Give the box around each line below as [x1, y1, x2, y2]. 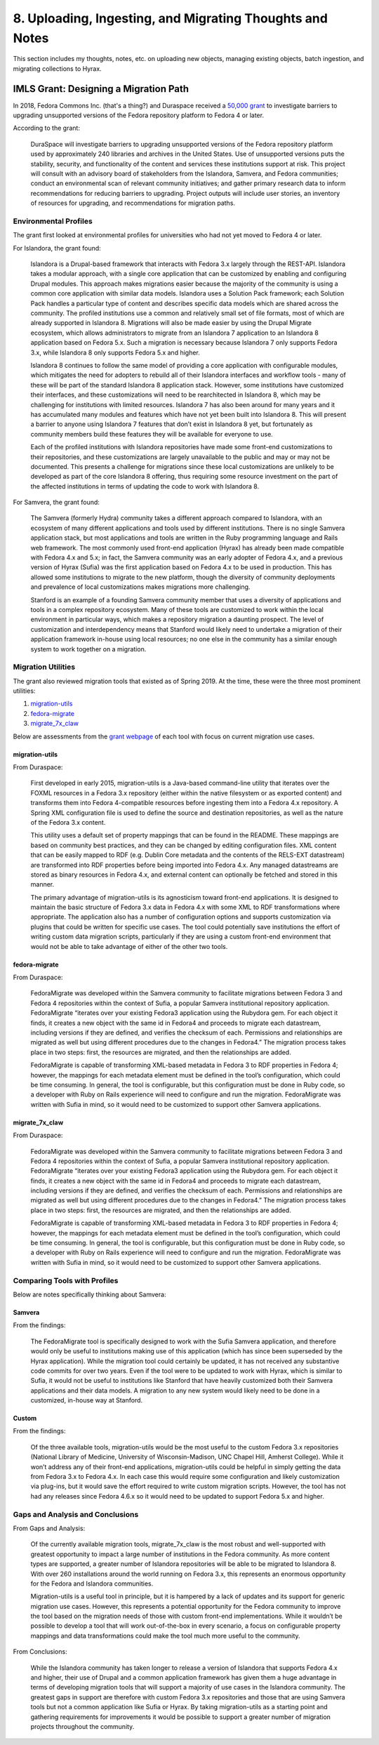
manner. [30, 880, 55, 889]
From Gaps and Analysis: [13, 1524, 86, 1532]
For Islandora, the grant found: [13, 244, 101, 252]
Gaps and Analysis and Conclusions [13, 1509, 139, 1519]
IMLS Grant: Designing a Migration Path [13, 83, 189, 95]
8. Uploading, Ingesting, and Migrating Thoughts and [13, 11, 328, 26]
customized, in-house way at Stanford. [30, 1396, 143, 1405]
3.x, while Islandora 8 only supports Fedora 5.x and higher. [30, 348, 200, 357]
